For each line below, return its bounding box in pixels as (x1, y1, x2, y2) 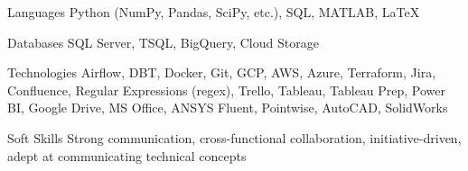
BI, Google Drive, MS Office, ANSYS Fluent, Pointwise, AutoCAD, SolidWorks (7, 98, 448, 117)
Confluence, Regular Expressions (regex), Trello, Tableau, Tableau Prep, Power (7, 80, 446, 99)
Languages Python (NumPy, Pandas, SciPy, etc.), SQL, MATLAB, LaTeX (7, 3, 420, 21)
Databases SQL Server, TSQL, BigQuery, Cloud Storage (7, 32, 319, 51)
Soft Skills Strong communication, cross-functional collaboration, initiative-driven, (7, 128, 462, 147)
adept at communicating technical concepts (7, 146, 247, 165)
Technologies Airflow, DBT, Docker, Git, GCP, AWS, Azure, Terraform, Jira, (7, 63, 436, 82)
